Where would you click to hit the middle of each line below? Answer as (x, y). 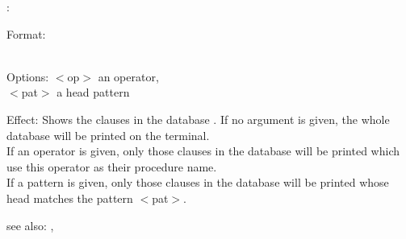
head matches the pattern (70, 198)
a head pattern (93, 92)
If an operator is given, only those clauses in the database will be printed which (203, 151)
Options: (28, 76)
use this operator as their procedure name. (112, 166)
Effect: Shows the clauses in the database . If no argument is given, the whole (198, 119)
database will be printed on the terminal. (108, 135)
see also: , (30, 225)
